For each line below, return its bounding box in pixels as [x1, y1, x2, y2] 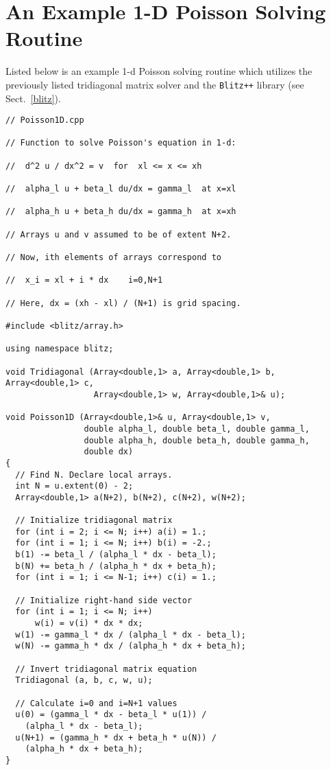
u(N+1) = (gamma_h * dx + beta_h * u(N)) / [15, 732, 217, 743]
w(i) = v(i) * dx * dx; [34, 618, 143, 629]
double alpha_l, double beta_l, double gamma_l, [84, 423, 310, 434]
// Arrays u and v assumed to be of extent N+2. [5, 229, 232, 240]
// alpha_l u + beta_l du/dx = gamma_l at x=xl [5, 184, 236, 194]
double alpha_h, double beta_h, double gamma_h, [84, 435, 310, 445]
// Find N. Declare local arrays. [15, 469, 173, 480]
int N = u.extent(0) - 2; [15, 481, 134, 491]
